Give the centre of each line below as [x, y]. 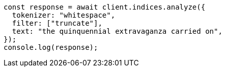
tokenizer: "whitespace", [64, 15]
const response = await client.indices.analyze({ [105, 7]
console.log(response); [51, 47]
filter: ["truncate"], [57, 23]
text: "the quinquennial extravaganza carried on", [117, 31]
